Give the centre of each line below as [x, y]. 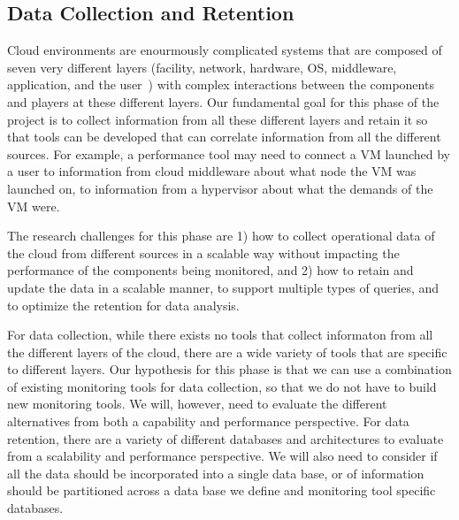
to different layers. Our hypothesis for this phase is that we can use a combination [229, 369]
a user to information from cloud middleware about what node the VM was [212, 171]
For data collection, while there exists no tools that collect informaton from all [220, 335]
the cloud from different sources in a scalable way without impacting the [203, 252]
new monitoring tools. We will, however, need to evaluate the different [197, 404]
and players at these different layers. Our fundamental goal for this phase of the [223, 101]
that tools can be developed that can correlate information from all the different [224, 137]
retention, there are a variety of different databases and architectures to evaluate [226, 438]
